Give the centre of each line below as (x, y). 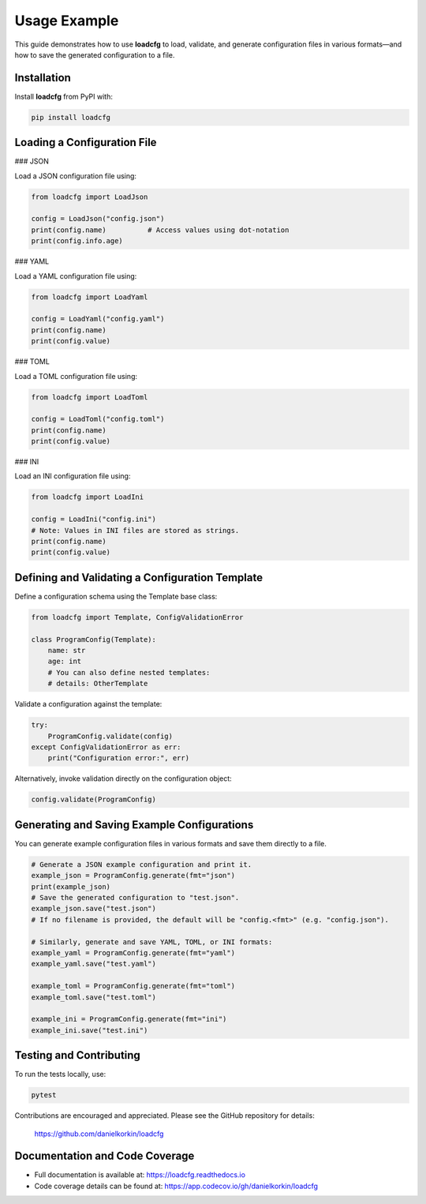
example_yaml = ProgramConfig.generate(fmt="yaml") (133, 953)
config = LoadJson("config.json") (98, 219)
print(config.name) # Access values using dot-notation (160, 230)
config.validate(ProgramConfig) (94, 800)
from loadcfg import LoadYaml (90, 297)
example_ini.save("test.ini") (90, 1030)
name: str (67, 651)
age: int (65, 662)
